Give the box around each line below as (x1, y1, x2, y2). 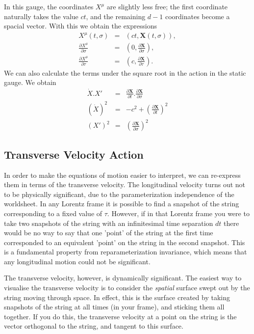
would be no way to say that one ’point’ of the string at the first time (4, 227, 213, 238)
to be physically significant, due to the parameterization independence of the (4, 189, 234, 199)
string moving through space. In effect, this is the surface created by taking (4, 292, 230, 302)
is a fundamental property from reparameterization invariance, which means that (4, 247, 247, 257)
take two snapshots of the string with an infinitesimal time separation (4, 218, 213, 228)
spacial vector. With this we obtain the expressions (4, 21, 157, 31)
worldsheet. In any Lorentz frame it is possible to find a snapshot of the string (4, 198, 239, 209)
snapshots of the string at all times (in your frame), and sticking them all (4, 302, 225, 312)
